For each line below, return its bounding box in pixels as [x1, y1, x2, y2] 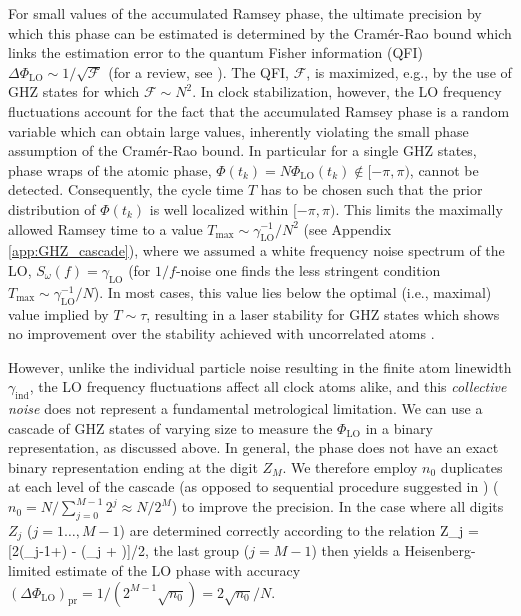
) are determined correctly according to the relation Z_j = [119, 519, 479, 540]
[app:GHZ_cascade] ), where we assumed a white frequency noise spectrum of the [8, 240, 505, 261]
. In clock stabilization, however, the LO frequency [192, 81, 502, 102]
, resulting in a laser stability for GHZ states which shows [146, 303, 500, 324]
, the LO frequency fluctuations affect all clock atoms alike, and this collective [29, 376, 507, 397]
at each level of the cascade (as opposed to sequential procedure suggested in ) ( [8, 476, 499, 497]
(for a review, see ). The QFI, [108, 61, 289, 82]
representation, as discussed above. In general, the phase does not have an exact [8, 437, 499, 458]
